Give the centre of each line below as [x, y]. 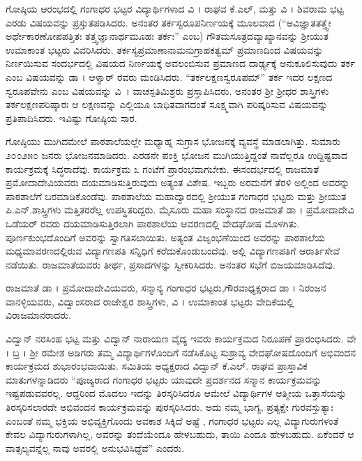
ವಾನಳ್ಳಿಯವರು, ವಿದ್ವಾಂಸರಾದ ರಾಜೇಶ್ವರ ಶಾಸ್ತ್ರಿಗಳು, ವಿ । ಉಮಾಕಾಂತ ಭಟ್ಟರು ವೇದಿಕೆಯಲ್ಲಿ [150, 301]
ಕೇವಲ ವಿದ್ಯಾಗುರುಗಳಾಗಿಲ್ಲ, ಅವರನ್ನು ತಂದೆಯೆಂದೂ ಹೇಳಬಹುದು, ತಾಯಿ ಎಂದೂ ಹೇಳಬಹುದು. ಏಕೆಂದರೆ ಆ [180, 434]
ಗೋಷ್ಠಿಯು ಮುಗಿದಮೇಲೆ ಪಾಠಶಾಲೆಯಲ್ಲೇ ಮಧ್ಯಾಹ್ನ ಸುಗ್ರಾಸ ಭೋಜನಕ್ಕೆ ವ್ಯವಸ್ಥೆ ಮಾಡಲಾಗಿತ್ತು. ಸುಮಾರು [173, 141]
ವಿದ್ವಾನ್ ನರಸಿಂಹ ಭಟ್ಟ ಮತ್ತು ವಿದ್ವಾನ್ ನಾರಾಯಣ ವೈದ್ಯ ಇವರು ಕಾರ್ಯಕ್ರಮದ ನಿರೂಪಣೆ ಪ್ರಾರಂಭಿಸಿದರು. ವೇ [181, 339]
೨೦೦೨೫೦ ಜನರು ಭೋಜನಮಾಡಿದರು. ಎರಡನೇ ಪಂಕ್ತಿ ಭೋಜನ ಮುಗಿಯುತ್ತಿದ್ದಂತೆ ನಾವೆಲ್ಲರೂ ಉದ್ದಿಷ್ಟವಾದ [177, 154]
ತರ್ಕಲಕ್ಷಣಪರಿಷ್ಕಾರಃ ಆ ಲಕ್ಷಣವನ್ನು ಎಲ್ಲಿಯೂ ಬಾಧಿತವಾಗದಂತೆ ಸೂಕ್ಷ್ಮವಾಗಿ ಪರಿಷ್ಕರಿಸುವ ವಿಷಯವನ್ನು [167, 104]
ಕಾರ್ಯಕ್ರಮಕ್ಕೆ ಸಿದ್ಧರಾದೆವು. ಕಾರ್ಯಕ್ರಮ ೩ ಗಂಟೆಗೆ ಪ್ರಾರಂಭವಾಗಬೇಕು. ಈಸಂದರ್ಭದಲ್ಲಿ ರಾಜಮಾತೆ [163, 168]
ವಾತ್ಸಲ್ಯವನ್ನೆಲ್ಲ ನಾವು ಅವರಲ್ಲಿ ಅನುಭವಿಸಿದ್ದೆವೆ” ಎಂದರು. [95, 447]
